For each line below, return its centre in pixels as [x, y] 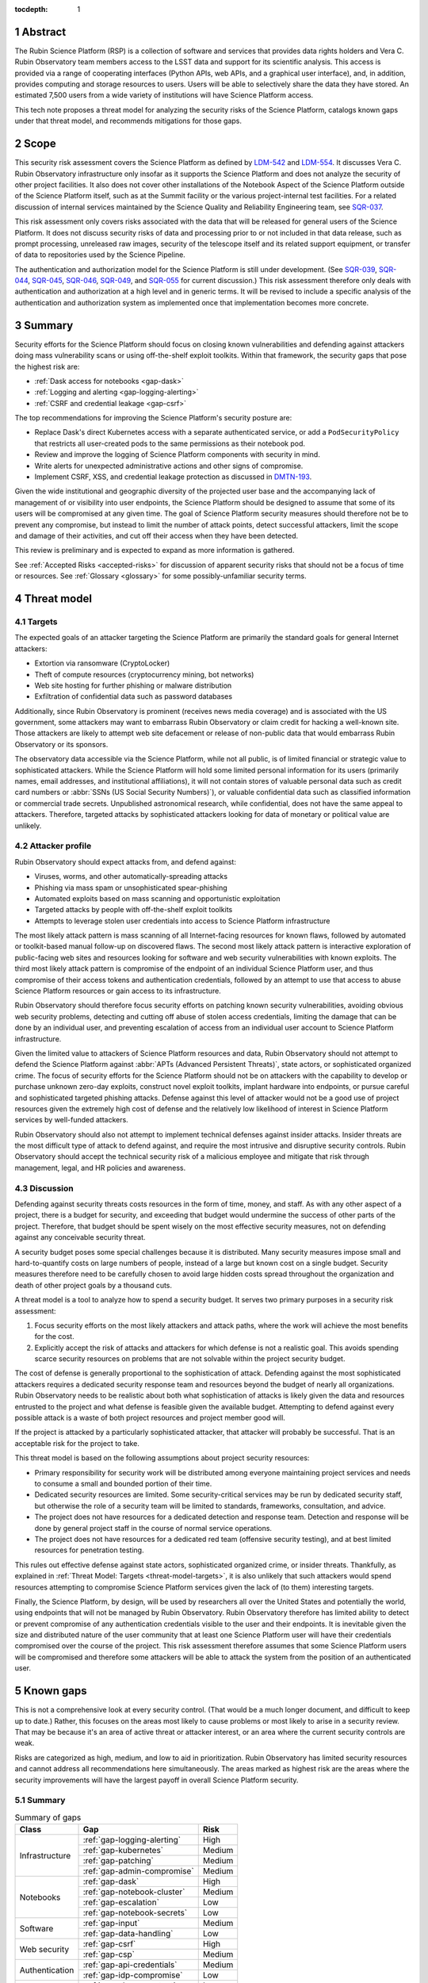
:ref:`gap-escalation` [121, 1902]
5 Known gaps [51, 1691]
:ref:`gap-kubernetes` [123, 1851]
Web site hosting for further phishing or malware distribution [133, 685]
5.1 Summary [40, 1801]
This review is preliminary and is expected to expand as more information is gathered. [155, 550]
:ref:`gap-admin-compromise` [138, 1871]
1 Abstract [40, 32]
